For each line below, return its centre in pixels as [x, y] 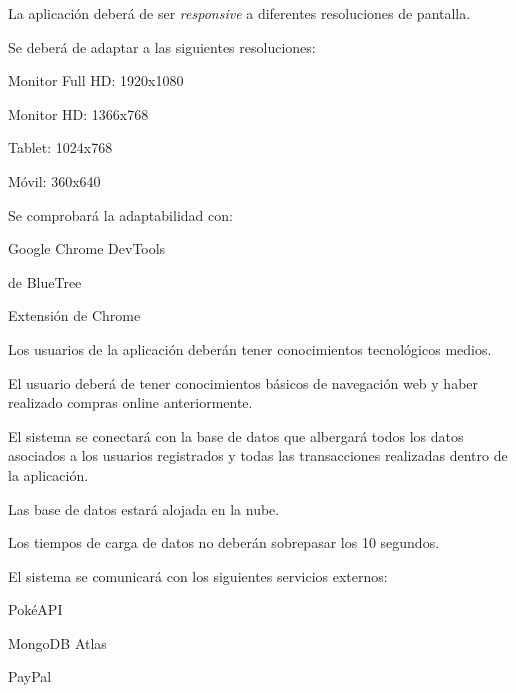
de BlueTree [45, 281]
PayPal [30, 676]
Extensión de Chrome [74, 315]
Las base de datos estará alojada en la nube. [144, 508]
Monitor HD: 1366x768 [78, 113]
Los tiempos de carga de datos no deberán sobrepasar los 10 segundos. [224, 542]
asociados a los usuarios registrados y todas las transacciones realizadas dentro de [258, 455]
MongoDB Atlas [57, 642]
